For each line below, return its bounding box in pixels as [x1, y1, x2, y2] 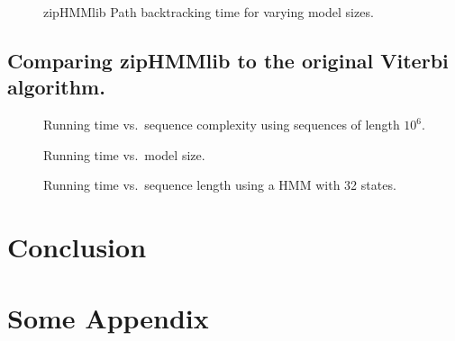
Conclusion [7, 229, 147, 265]
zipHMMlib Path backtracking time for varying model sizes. [43, 3, 374, 21]
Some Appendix [7, 299, 209, 336]
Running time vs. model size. [43, 145, 205, 164]
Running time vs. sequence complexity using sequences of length [43, 115, 400, 134]
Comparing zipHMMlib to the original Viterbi [7, 46, 449, 74]
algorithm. [7, 73, 105, 101]
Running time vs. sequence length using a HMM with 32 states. [43, 175, 396, 194]
